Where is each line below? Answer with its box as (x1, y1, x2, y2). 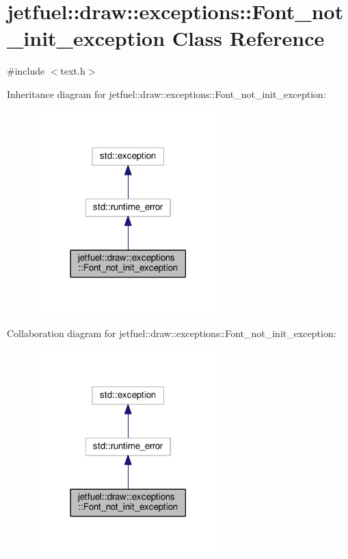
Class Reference (172, 24, 325, 52)
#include (7, 64, 45, 78)
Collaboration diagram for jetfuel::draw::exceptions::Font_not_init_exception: (7, 326, 336, 340)
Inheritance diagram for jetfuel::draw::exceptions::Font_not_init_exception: (7, 86, 326, 101)
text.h (60, 64, 85, 78)
